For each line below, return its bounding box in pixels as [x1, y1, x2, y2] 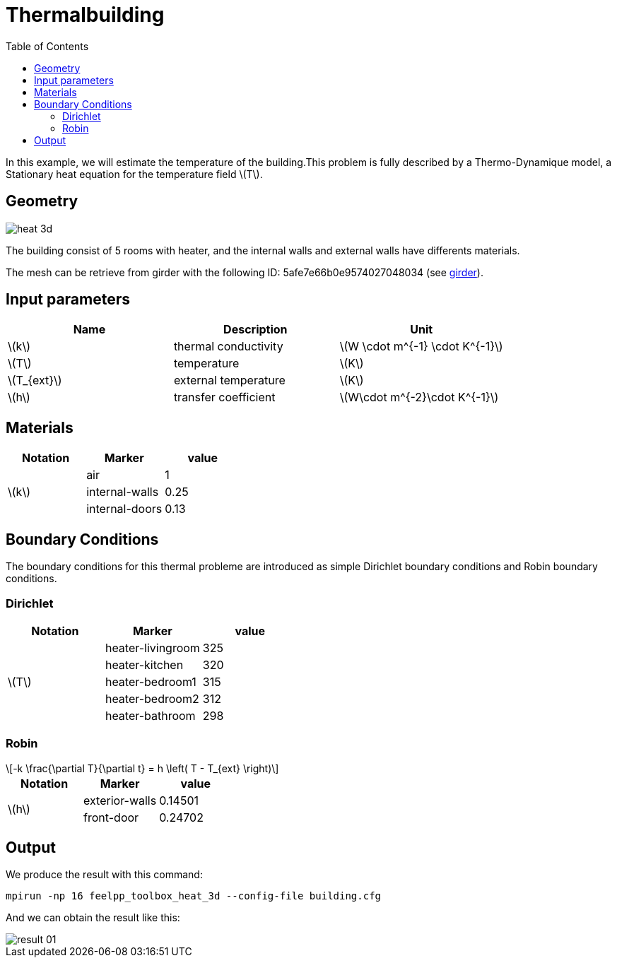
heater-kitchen [105, 657, 184, 672]
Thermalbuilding [6, 3, 165, 27]
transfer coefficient [173, 390, 276, 405]
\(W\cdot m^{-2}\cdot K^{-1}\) [339, 390, 499, 405]
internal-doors [86, 502, 163, 516]
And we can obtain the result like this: [6, 911, 180, 924]
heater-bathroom [105, 708, 196, 723]
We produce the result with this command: [6, 868, 203, 881]
